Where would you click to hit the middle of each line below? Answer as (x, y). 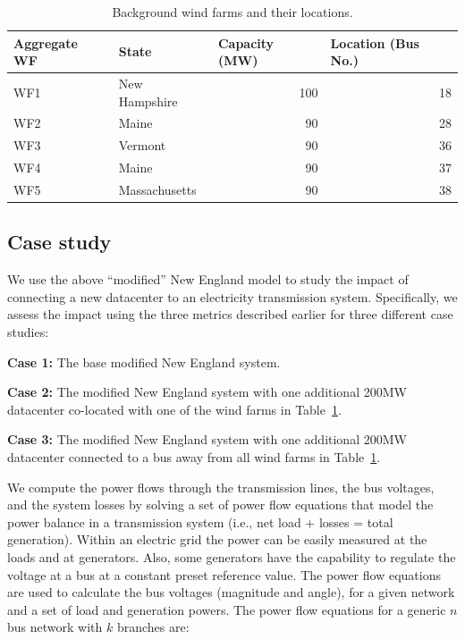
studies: (28, 332)
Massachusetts (157, 189)
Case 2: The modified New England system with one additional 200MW (207, 392)
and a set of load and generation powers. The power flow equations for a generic (227, 609)
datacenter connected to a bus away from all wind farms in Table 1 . (194, 457)
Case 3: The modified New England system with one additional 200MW (207, 439)
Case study (59, 242)
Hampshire (148, 101)
